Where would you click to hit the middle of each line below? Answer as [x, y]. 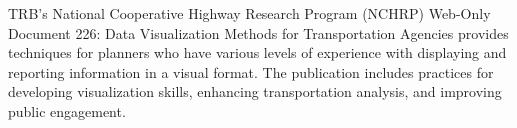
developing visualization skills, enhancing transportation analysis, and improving [255, 91]
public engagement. [67, 110]
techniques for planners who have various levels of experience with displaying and [257, 52]
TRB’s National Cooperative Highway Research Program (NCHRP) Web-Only [249, 13]
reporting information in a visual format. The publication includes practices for [251, 71]
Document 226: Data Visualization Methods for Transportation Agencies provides [258, 32]
